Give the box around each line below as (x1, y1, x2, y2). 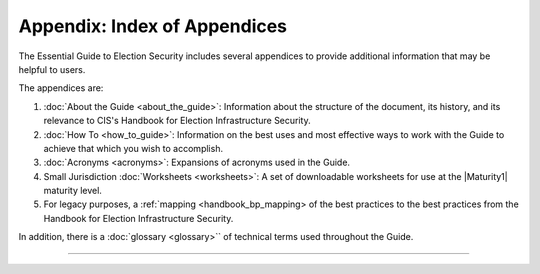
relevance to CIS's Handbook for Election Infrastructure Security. (43, 115, 311, 127)
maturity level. (43, 185, 102, 197)
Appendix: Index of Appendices (18, 15, 288, 37)
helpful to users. (18, 63, 86, 75)
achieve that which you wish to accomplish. (43, 142, 224, 154)
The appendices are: (18, 82, 104, 94)
